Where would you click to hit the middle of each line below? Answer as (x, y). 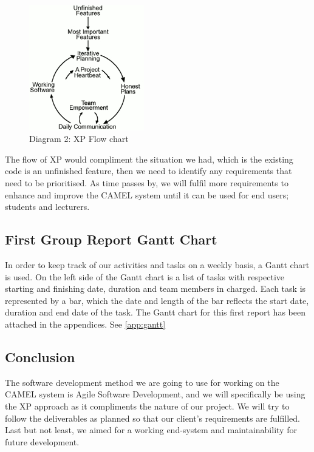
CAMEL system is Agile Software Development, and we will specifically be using (155, 394)
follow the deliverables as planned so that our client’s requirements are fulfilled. (152, 418)
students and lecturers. (47, 207)
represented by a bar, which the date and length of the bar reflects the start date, (157, 300)
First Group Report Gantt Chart (111, 239)
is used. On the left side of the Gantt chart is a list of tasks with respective (145, 276)
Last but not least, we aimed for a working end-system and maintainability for (151, 430)
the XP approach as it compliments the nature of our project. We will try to (147, 406)
